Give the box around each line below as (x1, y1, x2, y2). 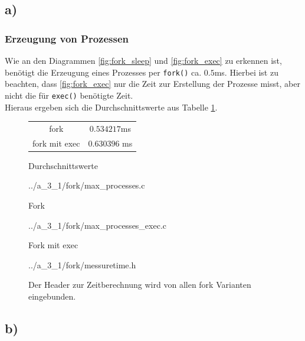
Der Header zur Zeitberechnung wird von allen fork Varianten (28, 278, 251, 291)
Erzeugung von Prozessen (5, 31, 129, 46)
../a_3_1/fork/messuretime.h (28, 258, 136, 271)
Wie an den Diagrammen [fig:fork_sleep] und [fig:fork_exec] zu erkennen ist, (5, 54, 282, 66)
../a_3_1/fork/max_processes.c (28, 179, 145, 191)
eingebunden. (28, 290, 76, 302)
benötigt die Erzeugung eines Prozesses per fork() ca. (5, 66, 202, 78)
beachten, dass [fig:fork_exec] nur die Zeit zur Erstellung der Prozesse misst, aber (5, 77, 300, 90)
